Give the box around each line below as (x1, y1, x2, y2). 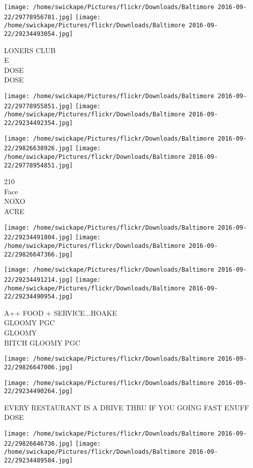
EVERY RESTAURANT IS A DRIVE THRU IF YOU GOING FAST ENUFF (4, 402, 249, 412)
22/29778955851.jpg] (4, 102, 73, 110)
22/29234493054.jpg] (4, 30, 73, 37)
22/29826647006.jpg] (4, 363, 73, 371)
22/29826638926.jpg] (4, 145, 73, 152)
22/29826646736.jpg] (4, 440, 73, 447)
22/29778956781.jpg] (4, 13, 73, 21)
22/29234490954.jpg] (4, 293, 73, 301)
